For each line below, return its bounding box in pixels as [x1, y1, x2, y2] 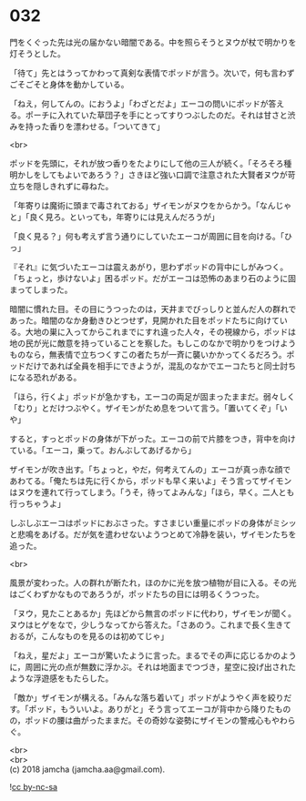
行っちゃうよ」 [9, 498, 66, 509]
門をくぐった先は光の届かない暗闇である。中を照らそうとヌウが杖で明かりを [9, 36, 297, 47]
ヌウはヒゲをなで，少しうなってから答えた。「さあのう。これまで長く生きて [9, 619, 291, 630]
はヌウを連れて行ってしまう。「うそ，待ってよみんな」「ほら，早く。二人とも [9, 486, 295, 497]
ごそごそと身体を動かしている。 [9, 78, 129, 89]
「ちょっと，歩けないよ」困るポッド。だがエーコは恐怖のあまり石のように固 [9, 272, 296, 283]
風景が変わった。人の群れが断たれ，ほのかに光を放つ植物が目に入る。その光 [9, 577, 297, 588]
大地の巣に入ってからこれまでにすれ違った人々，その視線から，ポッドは [25, 326, 297, 337]
